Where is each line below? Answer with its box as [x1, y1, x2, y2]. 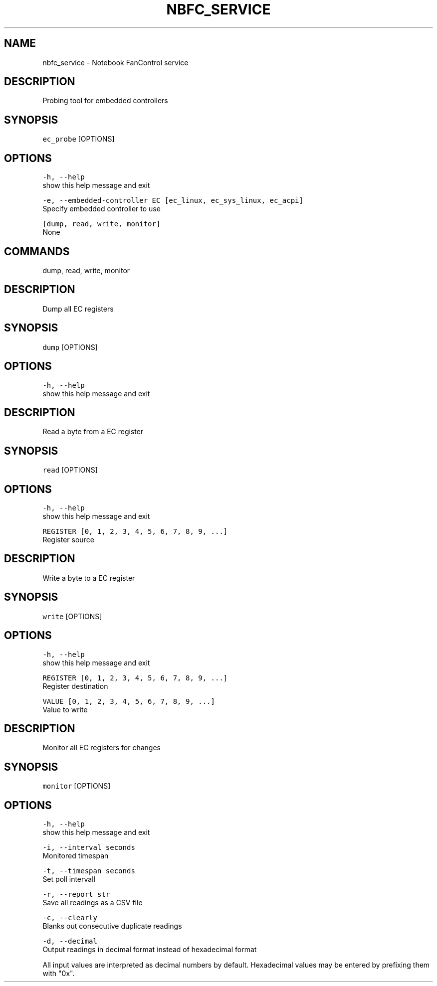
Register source [42, 535, 94, 544]
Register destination [42, 681, 108, 690]
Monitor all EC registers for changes [42, 743, 161, 752]
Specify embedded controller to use [42, 204, 161, 213]
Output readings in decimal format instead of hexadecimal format [42, 945, 257, 954]
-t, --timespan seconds [42, 867, 135, 875]
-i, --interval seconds [42, 843, 135, 852]
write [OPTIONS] [42, 612, 102, 621]
